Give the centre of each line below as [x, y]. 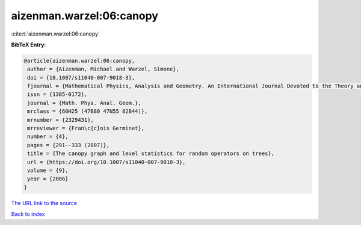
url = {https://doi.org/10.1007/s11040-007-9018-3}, [106, 162]
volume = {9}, [48, 170]
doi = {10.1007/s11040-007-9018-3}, [81, 78]
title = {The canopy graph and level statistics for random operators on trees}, [151, 154]
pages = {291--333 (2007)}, [69, 145]
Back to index [28, 214]
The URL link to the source [44, 203]
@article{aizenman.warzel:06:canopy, [79, 61]
